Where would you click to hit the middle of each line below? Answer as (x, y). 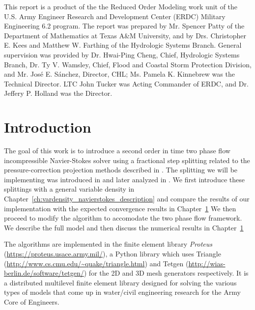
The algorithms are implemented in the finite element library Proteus (108, 244)
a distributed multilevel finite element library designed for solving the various (120, 282)
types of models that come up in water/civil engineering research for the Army (122, 292)
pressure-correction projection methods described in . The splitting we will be (121, 170)
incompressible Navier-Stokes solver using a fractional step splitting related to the (127, 160)
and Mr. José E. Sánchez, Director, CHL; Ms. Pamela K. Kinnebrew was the (119, 74)
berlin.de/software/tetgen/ (44, 273)
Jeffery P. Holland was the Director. (58, 93)
